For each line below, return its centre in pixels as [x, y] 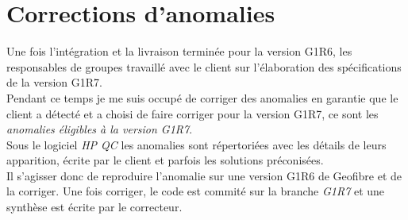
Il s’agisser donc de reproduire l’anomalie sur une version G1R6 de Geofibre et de [204, 175]
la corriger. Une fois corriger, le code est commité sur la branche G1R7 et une [196, 191]
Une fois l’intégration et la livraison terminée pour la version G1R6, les [179, 51]
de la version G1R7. [54, 82]
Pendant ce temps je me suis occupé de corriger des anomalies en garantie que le [202, 97]
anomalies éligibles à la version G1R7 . [100, 129]
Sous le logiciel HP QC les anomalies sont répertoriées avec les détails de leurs [196, 144]
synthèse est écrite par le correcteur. [94, 207]
